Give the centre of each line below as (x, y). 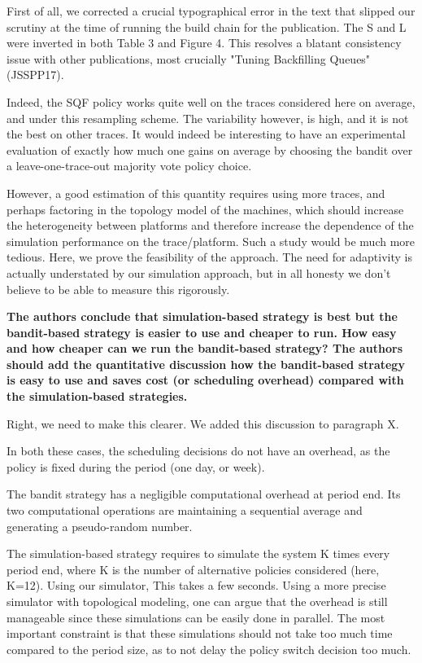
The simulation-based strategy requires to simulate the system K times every (198, 553)
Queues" (350, 58)
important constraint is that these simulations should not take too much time (200, 633)
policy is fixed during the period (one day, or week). (136, 466)
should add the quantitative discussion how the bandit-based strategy (206, 364)
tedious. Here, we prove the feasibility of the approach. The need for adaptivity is (209, 257)
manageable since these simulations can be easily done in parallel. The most (196, 617)
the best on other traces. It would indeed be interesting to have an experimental (206, 134)
